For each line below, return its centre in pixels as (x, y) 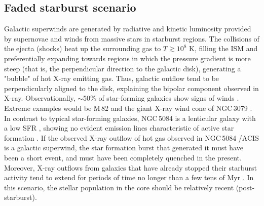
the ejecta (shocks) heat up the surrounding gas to (83, 48)
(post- (245, 187)
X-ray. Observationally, (40, 98)
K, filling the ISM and (223, 48)
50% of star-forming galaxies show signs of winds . (161, 98)
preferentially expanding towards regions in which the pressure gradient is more (127, 58)
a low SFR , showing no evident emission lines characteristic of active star (119, 128)
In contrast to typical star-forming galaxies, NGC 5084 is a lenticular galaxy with (130, 118)
